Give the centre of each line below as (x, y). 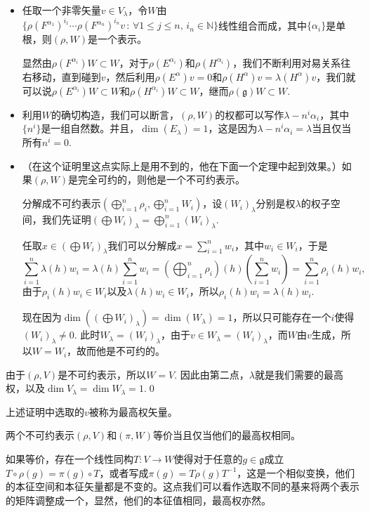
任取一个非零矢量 (61, 10)
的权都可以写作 (250, 114)
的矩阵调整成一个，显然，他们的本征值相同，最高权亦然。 (138, 500)
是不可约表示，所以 (102, 374)
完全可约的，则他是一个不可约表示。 (161, 179)
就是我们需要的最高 (299, 374)
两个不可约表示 (40, 435)
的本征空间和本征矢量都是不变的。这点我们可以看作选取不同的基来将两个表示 (183, 486)
